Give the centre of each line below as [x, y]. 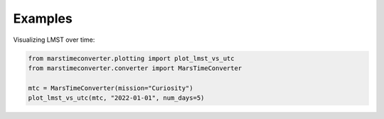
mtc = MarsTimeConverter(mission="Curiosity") [111, 88]
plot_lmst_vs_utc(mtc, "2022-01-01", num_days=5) [116, 98]
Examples [43, 18]
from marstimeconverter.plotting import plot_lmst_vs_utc [131, 58]
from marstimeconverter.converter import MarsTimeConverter [135, 68]
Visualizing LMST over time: [54, 40]
